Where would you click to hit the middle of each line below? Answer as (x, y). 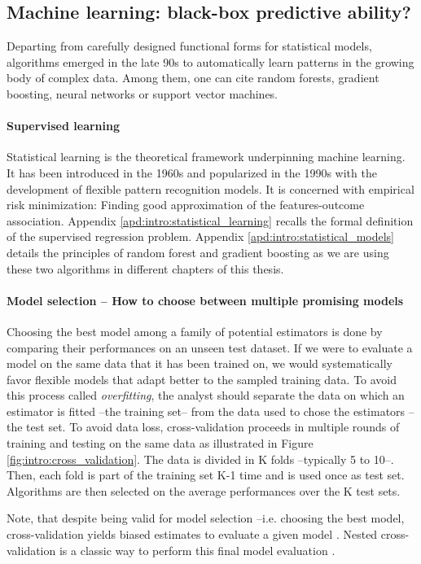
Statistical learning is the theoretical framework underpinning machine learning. (206, 157)
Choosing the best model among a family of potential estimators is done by (195, 331)
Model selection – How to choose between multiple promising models (205, 300)
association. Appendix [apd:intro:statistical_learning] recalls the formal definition (210, 220)
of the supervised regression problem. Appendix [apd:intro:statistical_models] (201, 236)
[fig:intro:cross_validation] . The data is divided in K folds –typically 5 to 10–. (200, 459)
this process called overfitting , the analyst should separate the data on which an (206, 395)
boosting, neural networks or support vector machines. (143, 93)
